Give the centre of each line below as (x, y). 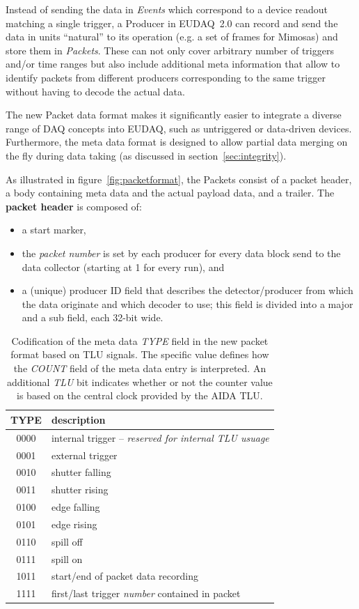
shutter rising (80, 489)
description (78, 419)
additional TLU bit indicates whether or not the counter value (140, 381)
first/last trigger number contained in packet (146, 593)
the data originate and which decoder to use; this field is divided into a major (188, 303)
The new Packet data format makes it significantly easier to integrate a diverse (174, 115)
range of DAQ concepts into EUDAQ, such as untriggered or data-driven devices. (179, 128)
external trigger (84, 455)
